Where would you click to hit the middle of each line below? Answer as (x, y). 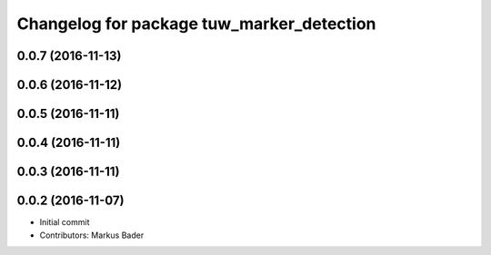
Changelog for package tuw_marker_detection (196, 24)
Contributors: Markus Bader (92, 235)
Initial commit (65, 222)
